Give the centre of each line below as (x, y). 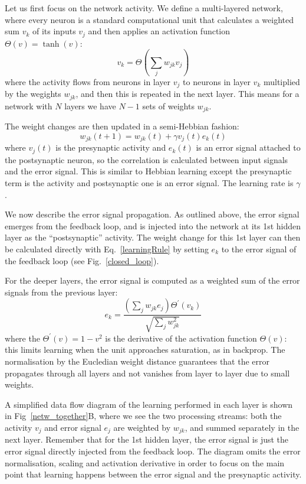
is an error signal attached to (248, 147)
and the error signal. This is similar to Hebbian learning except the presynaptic (148, 171)
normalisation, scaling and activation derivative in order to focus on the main (145, 462)
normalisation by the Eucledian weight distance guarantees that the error (137, 361)
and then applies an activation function (159, 31)
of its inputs (54, 31)
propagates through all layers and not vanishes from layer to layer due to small (147, 373)
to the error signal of (259, 249)
